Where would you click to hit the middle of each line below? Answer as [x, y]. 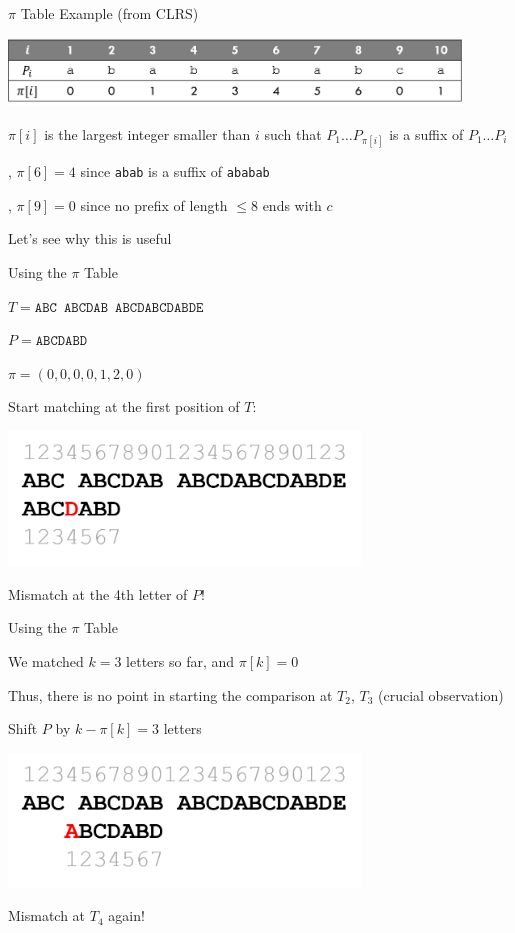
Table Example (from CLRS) [109, 13]
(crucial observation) [441, 694]
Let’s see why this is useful [90, 238]
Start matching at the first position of [124, 406]
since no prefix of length [154, 204]
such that [293, 133]
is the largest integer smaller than [147, 133]
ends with [292, 204]
